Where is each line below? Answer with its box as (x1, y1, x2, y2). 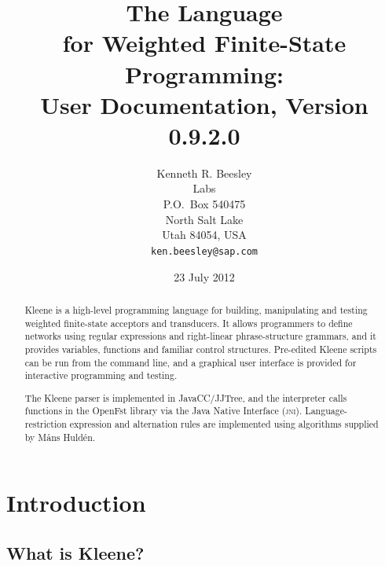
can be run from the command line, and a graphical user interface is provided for (24, 355, 357, 369)
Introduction (6, 487, 146, 519)
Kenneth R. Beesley (156, 164, 252, 181)
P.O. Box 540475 (163, 196, 246, 212)
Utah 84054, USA (162, 226, 247, 243)
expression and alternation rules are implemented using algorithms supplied (69, 417, 379, 431)
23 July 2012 (174, 268, 235, 285)
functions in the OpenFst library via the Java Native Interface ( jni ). (24, 404, 302, 417)
